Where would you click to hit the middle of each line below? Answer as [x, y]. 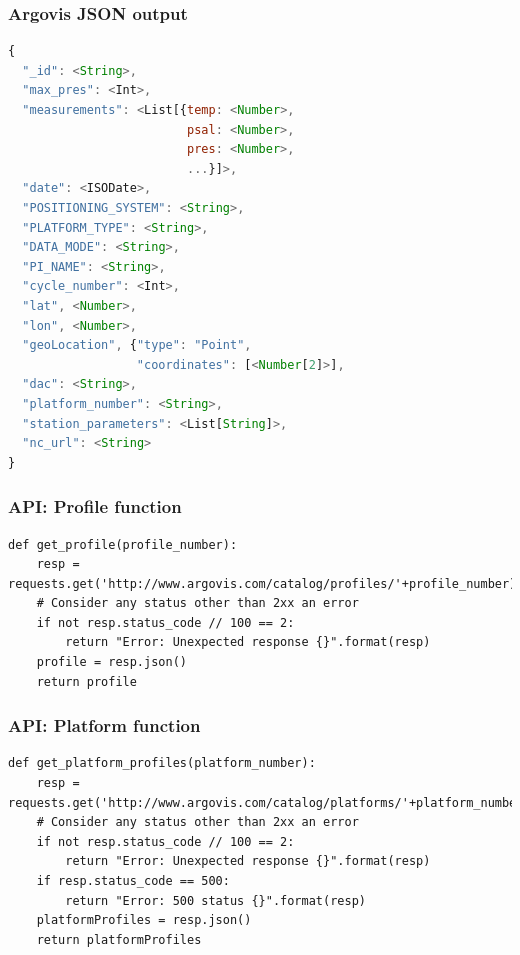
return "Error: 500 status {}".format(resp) [215, 900]
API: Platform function [104, 725]
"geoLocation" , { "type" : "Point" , [137, 345]
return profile [86, 681]
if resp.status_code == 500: [133, 881]
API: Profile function [95, 506]
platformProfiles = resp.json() [144, 920]
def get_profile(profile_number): [123, 544]
